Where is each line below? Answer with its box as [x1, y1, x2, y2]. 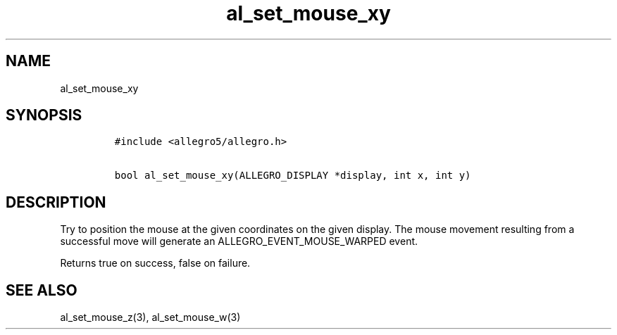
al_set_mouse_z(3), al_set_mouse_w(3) [60, 311, 241, 324]
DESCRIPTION [6, 193, 106, 211]
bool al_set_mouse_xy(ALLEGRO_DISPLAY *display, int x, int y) [114, 170, 471, 182]
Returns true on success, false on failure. [60, 257, 251, 270]
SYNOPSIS [6, 106, 82, 125]
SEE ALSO [6, 281, 77, 299]
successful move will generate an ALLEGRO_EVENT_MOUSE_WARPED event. [60, 235, 418, 248]
